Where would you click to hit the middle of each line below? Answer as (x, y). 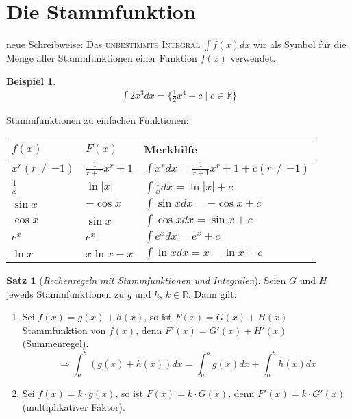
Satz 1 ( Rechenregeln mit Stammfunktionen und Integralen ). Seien (146, 280)
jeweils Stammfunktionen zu (65, 293)
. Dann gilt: (213, 293)
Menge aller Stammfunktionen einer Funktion (102, 58)
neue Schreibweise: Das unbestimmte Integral (103, 44)
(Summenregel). (55, 343)
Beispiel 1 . (31, 80)
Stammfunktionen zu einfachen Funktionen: (98, 119)
